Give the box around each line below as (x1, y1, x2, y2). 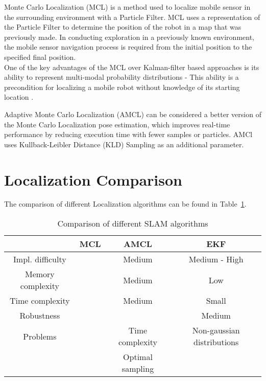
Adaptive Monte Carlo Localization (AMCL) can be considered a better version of (4, 108, 261, 119)
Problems (23, 330, 57, 342)
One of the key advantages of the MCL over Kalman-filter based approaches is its (4, 61, 259, 72)
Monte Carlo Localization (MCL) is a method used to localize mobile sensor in (4, 2, 251, 12)
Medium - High (188, 253, 244, 265)
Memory (25, 268, 55, 280)
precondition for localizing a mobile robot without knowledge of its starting (4, 81, 240, 92)
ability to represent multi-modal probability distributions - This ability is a (4, 72, 239, 82)
